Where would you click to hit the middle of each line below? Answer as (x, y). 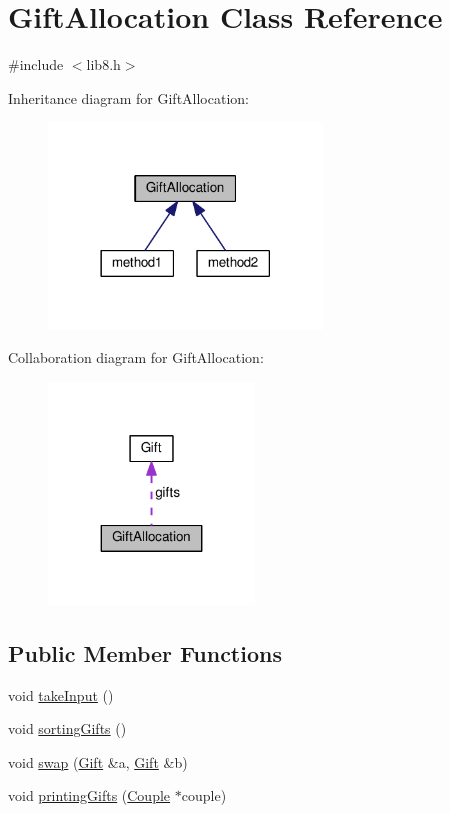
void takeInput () (61, 694)
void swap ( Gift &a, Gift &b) (98, 761)
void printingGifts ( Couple (89, 795)
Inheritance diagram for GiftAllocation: (128, 97)
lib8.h (103, 64)
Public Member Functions (145, 652)
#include (36, 64)
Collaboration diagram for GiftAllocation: (136, 357)
